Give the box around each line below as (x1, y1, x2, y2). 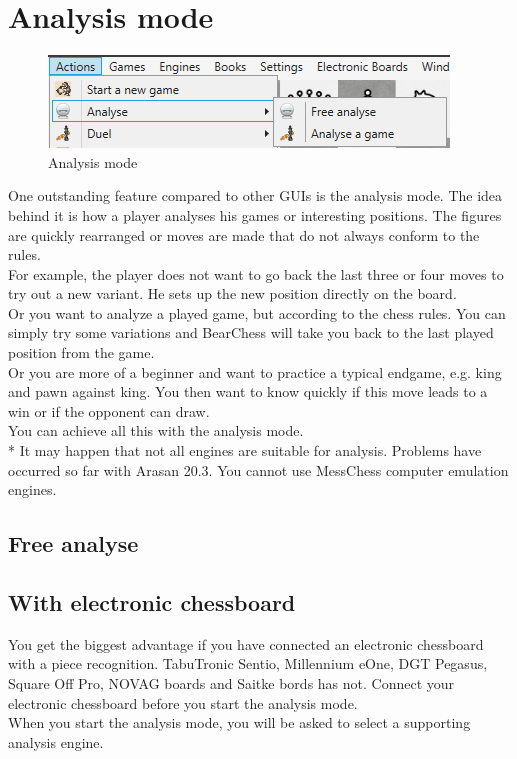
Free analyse (8, 528, 139, 559)
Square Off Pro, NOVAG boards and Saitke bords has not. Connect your (8, 672, 455, 693)
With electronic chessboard (8, 586, 296, 617)
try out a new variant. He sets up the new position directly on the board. (8, 283, 457, 304)
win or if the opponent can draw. (8, 400, 210, 421)
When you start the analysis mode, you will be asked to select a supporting (8, 712, 471, 733)
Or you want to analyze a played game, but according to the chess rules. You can (8, 302, 506, 323)
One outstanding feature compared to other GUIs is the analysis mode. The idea (8, 185, 503, 206)
